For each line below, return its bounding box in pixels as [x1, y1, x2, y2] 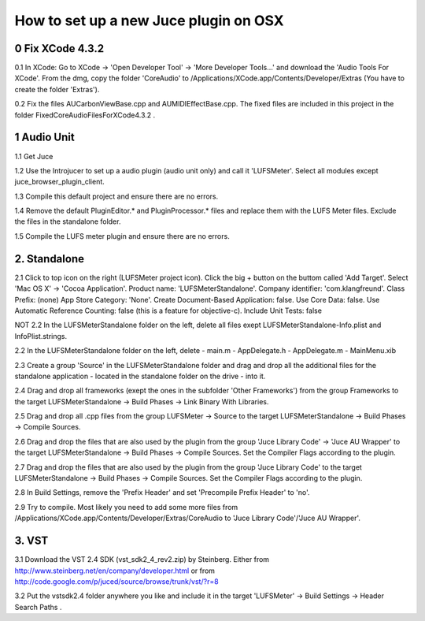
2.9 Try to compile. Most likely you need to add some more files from [14, 502, 238, 511]
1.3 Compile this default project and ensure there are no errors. [14, 192, 219, 201]
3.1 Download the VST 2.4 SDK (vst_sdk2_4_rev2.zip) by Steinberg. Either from [14, 555, 270, 564]
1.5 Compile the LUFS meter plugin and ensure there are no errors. [14, 231, 230, 240]
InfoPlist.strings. [14, 331, 67, 340]
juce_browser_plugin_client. [14, 177, 105, 187]
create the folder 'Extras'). [14, 84, 100, 94]
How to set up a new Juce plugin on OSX [14, 12, 284, 29]
